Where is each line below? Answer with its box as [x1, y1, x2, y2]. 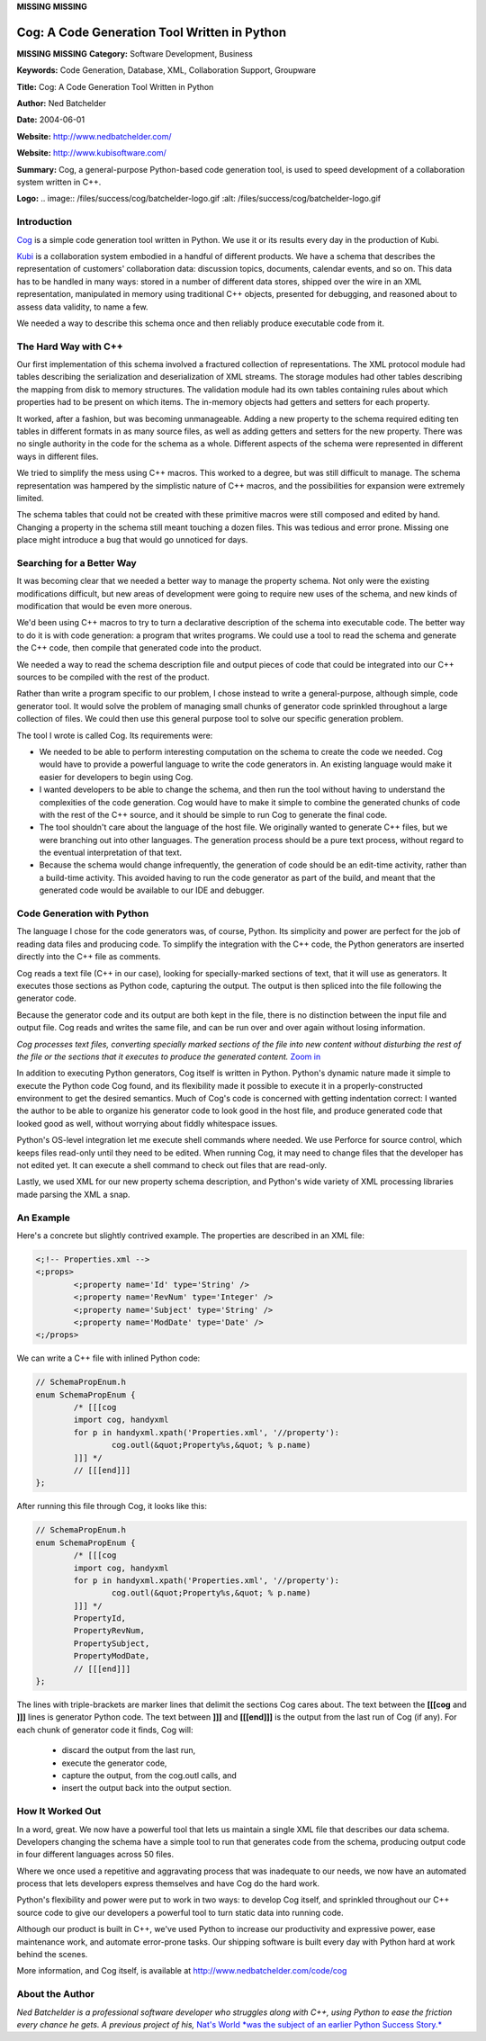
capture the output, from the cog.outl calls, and [61, 1769, 238, 1781]
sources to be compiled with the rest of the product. [16, 671, 211, 682]
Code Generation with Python [16, 907, 149, 920]
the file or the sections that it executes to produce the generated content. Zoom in [16, 1051, 321, 1062]
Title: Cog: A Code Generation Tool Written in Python [16, 81, 214, 92]
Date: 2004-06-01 [16, 114, 85, 125]
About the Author [16, 1988, 94, 2001]
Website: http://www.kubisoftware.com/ [16, 148, 166, 158]
